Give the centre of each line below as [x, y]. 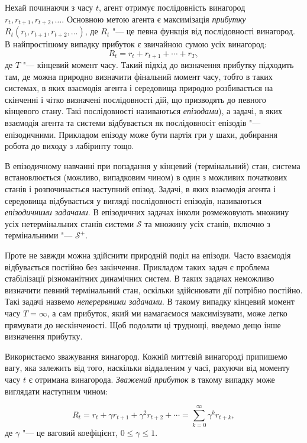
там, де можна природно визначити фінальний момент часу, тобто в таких [139, 76]
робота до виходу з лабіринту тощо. [70, 146]
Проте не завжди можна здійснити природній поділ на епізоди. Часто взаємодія [148, 255]
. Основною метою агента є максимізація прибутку [154, 19]
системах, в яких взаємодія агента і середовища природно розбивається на [139, 88]
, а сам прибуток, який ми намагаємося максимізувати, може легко [167, 313]
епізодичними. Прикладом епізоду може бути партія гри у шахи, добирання [141, 134]
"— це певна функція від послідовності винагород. [203, 31]
